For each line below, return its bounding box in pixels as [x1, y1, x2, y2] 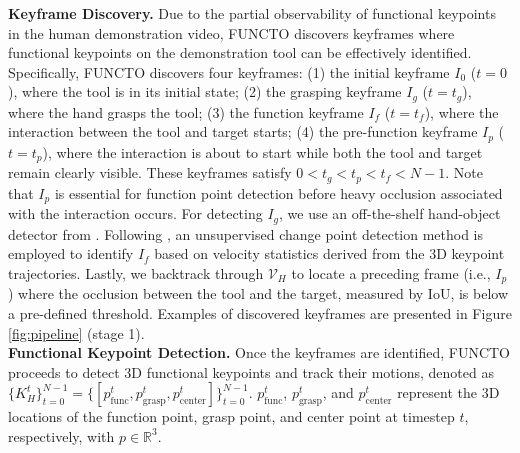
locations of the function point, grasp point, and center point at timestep [8, 406, 455, 427]
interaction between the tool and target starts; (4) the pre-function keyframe [8, 121, 478, 142]
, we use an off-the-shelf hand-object [279, 203, 501, 224]
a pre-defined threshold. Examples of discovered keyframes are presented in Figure [8, 302, 512, 323]
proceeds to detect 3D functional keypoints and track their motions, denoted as [8, 361, 494, 382]
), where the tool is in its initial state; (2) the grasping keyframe [8, 81, 402, 102]
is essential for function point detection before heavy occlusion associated [54, 182, 503, 203]
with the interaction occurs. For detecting [8, 203, 263, 224]
